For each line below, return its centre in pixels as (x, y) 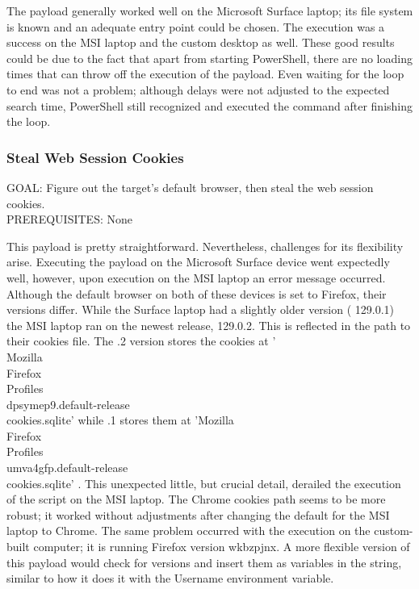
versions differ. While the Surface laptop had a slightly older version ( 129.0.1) (201, 309)
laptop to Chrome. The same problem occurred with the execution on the (189, 531)
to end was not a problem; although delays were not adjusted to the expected (198, 89)
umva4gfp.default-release (67, 468)
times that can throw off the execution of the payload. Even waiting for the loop (205, 74)
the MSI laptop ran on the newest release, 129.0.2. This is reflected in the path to (209, 325)
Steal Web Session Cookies (95, 157)
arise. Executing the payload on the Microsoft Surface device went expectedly (198, 262)
